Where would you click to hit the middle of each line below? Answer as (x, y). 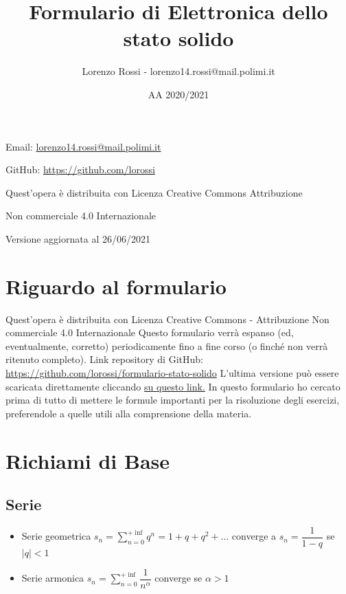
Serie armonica (53, 578)
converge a (254, 536)
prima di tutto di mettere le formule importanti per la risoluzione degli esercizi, (173, 400)
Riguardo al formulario (116, 286)
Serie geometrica (56, 536)
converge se (178, 578)
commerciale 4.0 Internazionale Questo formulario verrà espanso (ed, (150, 332)
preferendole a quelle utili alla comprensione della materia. (129, 413)
